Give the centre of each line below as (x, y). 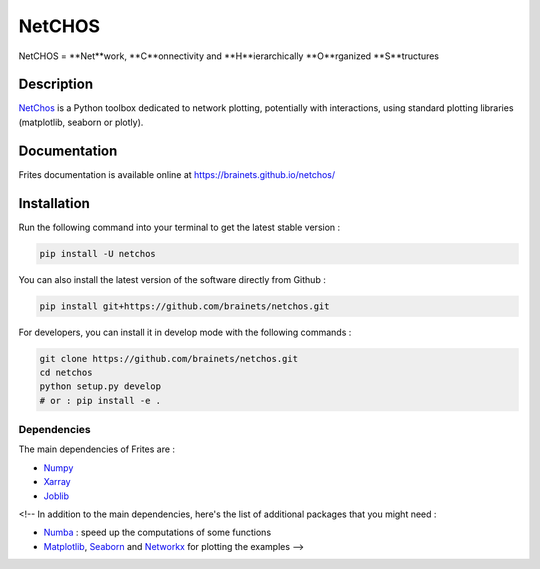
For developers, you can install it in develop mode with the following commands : (185, 332)
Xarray (57, 482)
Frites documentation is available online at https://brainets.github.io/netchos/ (176, 174)
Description (56, 84)
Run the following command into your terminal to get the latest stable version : (179, 227)
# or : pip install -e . (100, 400)
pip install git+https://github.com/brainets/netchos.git (184, 306)
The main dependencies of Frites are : (96, 449)
